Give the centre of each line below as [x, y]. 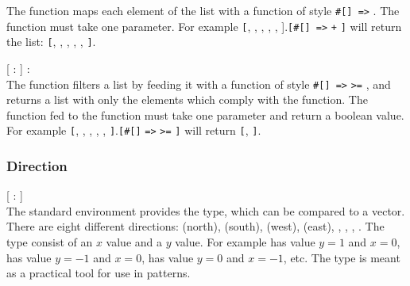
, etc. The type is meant [342, 257]
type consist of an [50, 242]
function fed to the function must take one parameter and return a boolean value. [205, 114]
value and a [134, 242]
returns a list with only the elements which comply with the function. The [187, 99]
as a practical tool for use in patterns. [99, 273]
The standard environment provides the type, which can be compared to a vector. [206, 210]
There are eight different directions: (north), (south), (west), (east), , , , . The [195, 226]
